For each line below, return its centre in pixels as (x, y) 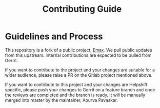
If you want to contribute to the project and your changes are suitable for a (80, 70)
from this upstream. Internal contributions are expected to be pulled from (79, 55)
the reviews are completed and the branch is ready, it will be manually (75, 95)
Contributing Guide (82, 9)
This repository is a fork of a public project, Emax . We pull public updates (79, 50)
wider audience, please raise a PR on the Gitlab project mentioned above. (79, 75)
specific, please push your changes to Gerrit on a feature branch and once (80, 89)
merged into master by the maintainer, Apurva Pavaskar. (61, 100)
